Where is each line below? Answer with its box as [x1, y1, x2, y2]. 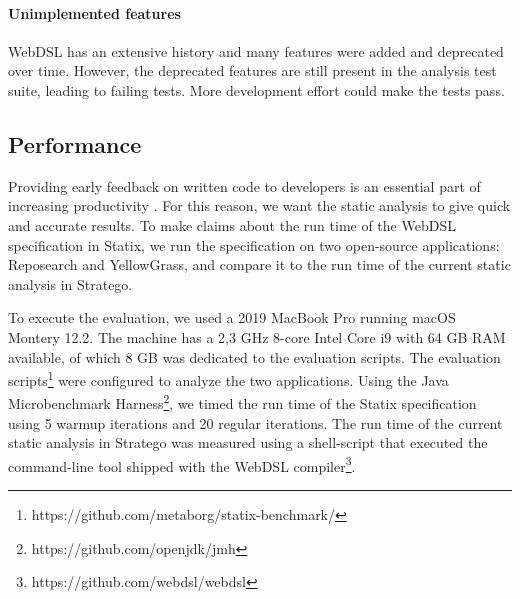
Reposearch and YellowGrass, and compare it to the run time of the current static [8, 254, 511, 275]
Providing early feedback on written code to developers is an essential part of [8, 175, 481, 196]
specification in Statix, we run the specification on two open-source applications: [8, 234, 500, 255]
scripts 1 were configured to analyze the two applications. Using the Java [8, 367, 449, 390]
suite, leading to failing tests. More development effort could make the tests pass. [8, 79, 505, 100]
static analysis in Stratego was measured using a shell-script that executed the [8, 432, 488, 453]
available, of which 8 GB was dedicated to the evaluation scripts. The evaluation [8, 346, 501, 367]
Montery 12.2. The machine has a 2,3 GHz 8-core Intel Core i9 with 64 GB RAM [8, 326, 506, 347]
